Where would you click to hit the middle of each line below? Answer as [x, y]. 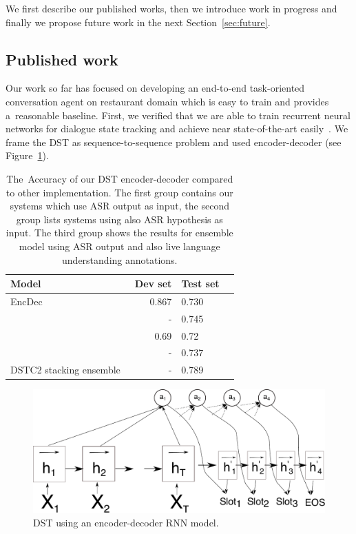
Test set [200, 284]
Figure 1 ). [27, 155]
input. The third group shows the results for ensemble [119, 233]
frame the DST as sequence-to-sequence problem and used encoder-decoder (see [174, 142]
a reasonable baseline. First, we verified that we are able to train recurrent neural [178, 115]
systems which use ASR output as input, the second [119, 206]
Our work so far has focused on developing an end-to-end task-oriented [155, 88]
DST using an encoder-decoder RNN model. [126, 522]
